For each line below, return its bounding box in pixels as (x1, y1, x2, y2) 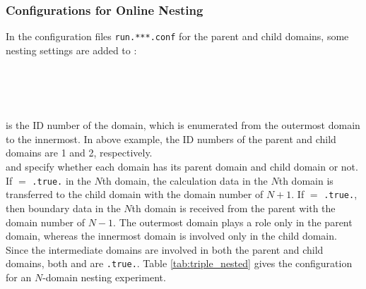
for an (6, 269, 32, 284)
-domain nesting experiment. (42, 269, 166, 284)
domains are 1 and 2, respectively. (6, 145, 153, 160)
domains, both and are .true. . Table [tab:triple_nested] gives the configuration (6, 256, 353, 271)
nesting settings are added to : (6, 42, 137, 57)
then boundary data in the (6, 200, 121, 215)
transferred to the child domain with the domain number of (6, 187, 264, 202)
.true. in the (32, 173, 91, 187)
